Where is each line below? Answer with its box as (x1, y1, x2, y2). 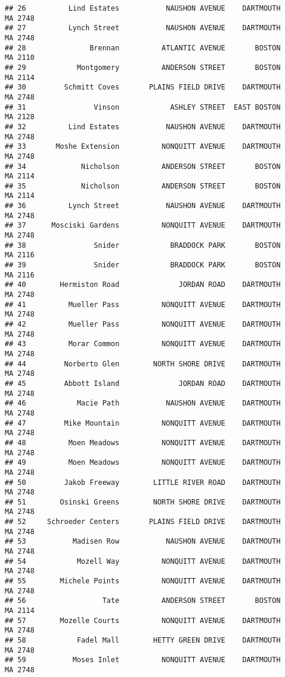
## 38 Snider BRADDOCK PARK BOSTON (5, 241, 281, 250)
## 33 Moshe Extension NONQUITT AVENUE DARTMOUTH (5, 142, 281, 151)
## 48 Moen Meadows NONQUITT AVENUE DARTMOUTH (5, 438, 281, 447)
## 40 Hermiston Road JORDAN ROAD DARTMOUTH (5, 280, 281, 289)
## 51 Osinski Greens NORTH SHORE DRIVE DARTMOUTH (5, 497, 281, 506)
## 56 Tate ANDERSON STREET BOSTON (5, 596, 281, 605)
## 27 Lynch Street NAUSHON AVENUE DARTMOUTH (5, 24, 281, 33)
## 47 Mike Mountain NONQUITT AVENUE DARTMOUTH (5, 419, 281, 427)
